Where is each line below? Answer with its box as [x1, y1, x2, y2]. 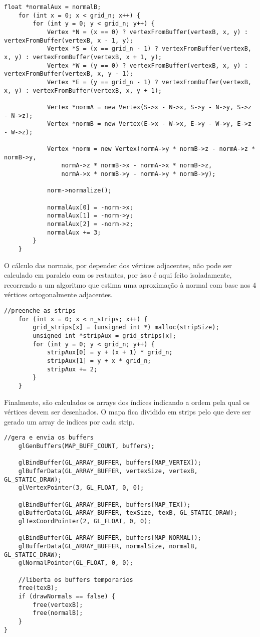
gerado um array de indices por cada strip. [4, 416, 135, 427]
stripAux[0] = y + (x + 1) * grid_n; [47, 349, 173, 356]
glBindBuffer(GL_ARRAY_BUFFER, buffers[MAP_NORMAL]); [18, 534, 201, 542]
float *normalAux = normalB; [4, 4, 101, 11]
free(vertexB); [33, 601, 83, 608]
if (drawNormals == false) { [18, 592, 115, 600]
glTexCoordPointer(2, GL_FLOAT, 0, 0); [18, 517, 151, 525]
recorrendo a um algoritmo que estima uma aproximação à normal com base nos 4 [4, 279, 256, 290]
